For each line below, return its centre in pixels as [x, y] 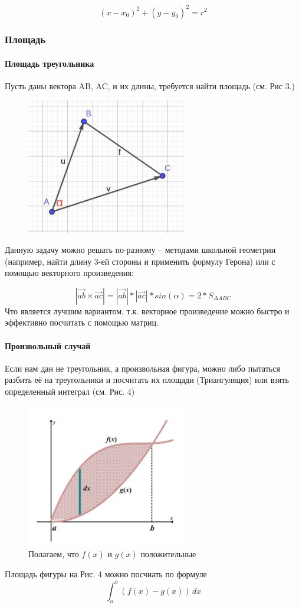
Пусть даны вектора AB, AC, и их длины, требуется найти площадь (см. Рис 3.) [150, 86]
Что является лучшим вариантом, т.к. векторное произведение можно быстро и [147, 310]
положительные [168, 554]
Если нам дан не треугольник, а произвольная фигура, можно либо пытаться [142, 368]
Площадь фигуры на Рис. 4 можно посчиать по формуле [106, 573]
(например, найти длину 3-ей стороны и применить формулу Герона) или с [140, 261]
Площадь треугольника [50, 63]
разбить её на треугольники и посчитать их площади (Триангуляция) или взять [147, 380]
